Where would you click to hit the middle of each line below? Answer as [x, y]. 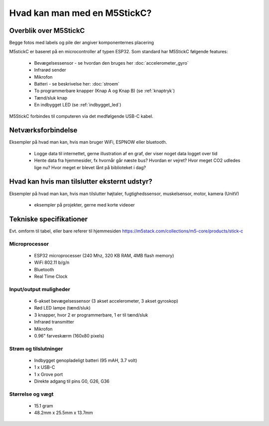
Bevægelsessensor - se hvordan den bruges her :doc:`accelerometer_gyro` [111, 63]
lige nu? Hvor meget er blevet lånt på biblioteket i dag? [90, 167]
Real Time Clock [51, 276]
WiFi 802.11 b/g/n [52, 263]
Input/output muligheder [40, 289]
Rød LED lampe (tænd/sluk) [62, 308]
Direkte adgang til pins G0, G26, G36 [72, 381]
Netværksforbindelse [43, 130]
